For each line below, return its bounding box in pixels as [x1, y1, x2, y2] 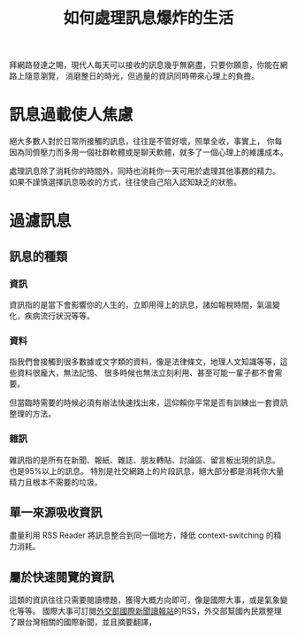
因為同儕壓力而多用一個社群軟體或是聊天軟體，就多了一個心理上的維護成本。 [9, 147, 288, 157]
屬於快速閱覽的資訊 [9, 570, 114, 585]
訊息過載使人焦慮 [9, 105, 134, 125]
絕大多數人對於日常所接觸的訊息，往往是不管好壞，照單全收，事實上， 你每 [9, 136, 283, 147]
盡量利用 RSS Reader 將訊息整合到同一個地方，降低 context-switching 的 [9, 530, 274, 540]
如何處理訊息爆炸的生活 [63, 8, 234, 28]
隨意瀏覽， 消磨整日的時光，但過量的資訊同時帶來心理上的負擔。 [24, 71, 259, 81]
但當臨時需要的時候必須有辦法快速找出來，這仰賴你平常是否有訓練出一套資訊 [9, 397, 288, 408]
